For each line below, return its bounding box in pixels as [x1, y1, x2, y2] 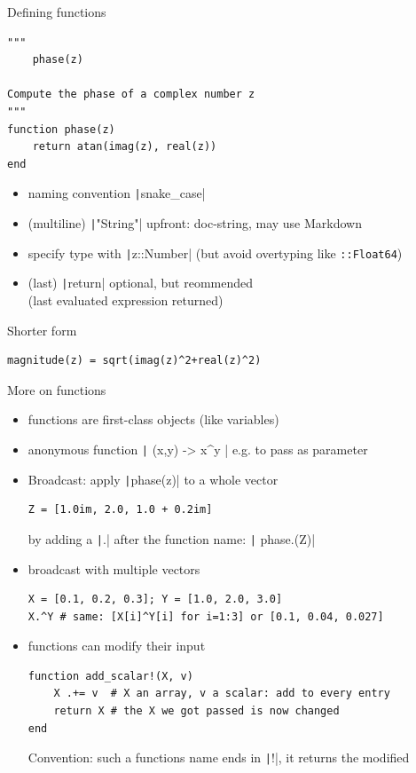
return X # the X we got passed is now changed [53, 705, 340, 718]
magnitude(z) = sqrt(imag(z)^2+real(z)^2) [7, 354, 262, 367]
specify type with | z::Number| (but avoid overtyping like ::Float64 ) [27, 243, 403, 262]
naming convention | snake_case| [27, 184, 206, 202]
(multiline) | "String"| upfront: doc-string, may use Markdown [27, 214, 362, 232]
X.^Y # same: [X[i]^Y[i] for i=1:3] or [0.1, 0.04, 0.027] [27, 610, 384, 623]
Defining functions [7, 3, 106, 20]
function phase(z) [7, 122, 115, 136]
